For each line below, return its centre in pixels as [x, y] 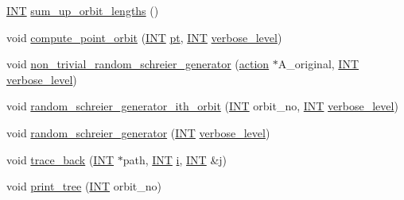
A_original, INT [319, 64]
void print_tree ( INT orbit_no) [84, 186]
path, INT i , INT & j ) [175, 159]
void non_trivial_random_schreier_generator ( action [138, 64]
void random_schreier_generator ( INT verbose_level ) [138, 132]
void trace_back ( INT [60, 159]
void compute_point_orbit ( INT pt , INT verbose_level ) [144, 37]
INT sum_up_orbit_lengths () [83, 10]
